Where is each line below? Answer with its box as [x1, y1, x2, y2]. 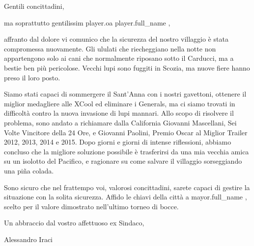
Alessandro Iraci [4, 234, 53, 244]
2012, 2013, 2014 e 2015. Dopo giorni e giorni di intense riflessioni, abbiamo [4, 137, 231, 147]
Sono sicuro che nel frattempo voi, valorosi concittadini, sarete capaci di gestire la [4, 182, 250, 192]
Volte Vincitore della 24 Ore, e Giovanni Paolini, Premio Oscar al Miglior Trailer [4, 127, 248, 137]
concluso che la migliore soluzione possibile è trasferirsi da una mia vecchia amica [4, 146, 249, 156]
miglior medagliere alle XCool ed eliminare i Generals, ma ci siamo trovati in [4, 98, 235, 108]
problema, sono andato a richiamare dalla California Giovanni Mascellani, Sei [4, 117, 237, 127]
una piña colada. [4, 165, 54, 175]
